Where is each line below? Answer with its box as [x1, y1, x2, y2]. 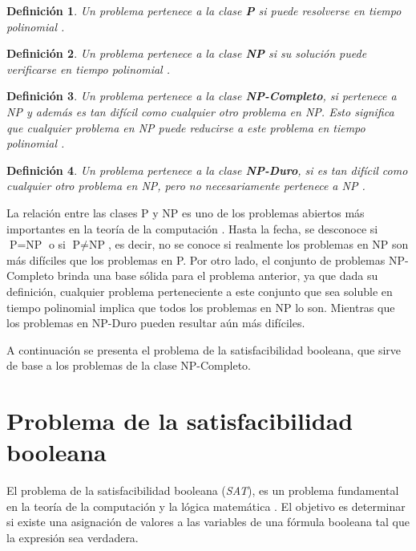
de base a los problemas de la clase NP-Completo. [6, 357, 251, 374]
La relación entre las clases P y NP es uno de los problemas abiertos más [6, 204, 365, 221]
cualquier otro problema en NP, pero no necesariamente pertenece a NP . [6, 177, 366, 194]
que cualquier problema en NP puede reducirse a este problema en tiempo [6, 119, 366, 136]
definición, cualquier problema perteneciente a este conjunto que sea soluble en [6, 282, 393, 299]
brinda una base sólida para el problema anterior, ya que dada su [57, 267, 378, 284]
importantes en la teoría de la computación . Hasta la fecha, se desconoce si [6, 220, 378, 237]
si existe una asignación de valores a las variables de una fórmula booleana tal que [6, 513, 410, 530]
